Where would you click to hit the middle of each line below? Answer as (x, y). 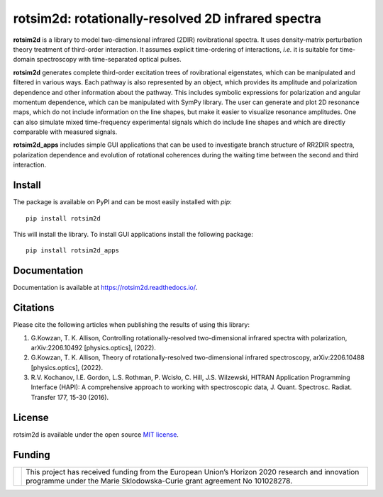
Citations (34, 308)
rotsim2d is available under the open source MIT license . (96, 434)
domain (24, 60)
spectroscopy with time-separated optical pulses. (109, 60)
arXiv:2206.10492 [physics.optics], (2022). (93, 347)
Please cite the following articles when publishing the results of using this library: (131, 325)
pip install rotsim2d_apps (73, 251)
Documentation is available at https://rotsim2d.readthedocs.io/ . (105, 288)
